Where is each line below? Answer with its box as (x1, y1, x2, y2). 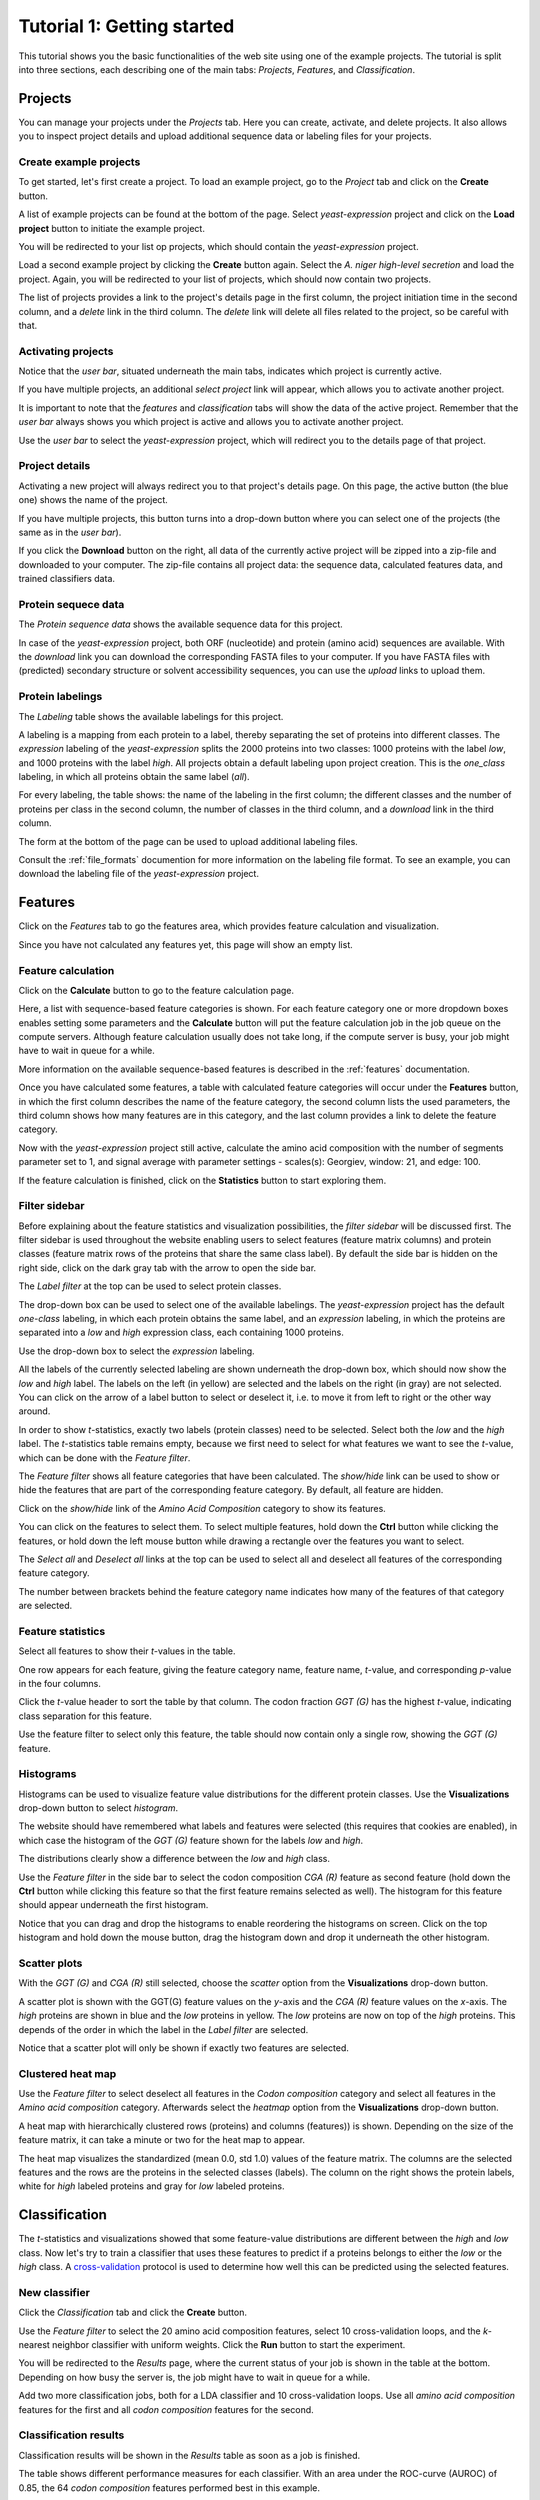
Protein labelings (18, 690, 103, 704)
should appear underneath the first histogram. (18, 1899, 209, 1911)
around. (18, 1405, 51, 1417)
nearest (18, 2339, 50, 2351)
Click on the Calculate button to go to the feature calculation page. (18, 984, 295, 996)
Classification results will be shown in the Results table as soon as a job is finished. (18, 2449, 361, 2461)
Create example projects (18, 155, 141, 169)
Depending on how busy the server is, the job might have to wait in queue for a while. (18, 2371, 371, 2383)
